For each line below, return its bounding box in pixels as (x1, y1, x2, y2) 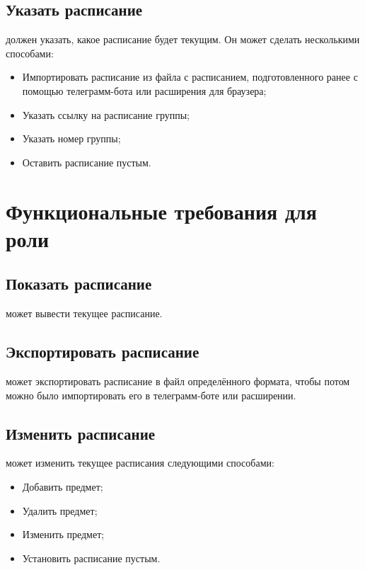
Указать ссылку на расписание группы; (22, 107, 190, 122)
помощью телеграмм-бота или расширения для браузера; (22, 83, 267, 98)
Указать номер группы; (22, 131, 121, 146)
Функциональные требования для (6, 196, 317, 225)
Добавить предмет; (22, 479, 103, 494)
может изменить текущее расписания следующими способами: (6, 455, 274, 470)
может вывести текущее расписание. (6, 306, 163, 321)
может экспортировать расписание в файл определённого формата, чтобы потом (6, 373, 350, 388)
